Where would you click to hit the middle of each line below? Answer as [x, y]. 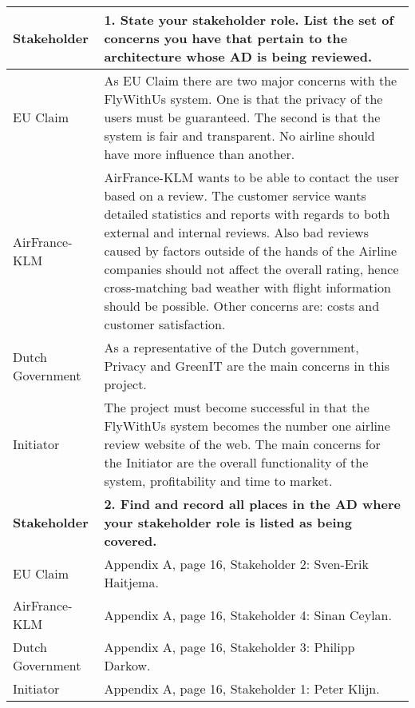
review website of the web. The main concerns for [242, 444]
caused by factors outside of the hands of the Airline [251, 251]
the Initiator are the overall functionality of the [236, 462]
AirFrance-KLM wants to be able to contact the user [252, 177]
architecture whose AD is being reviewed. [238, 56]
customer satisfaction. [165, 324]
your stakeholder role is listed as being [228, 522]
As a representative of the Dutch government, [231, 347]
